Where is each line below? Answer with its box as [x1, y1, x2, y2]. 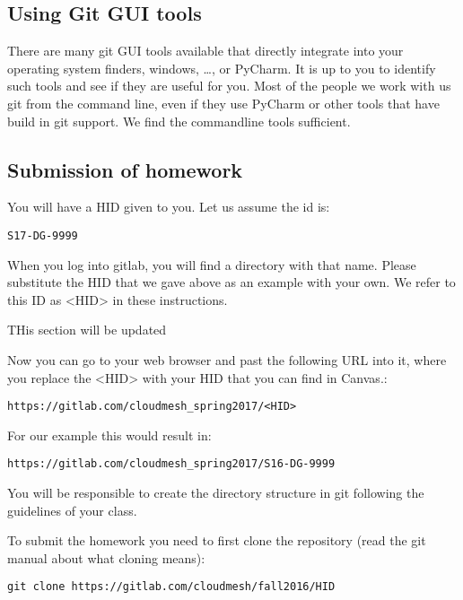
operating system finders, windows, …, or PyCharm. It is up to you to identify [7, 58, 436, 77]
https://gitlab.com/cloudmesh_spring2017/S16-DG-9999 [7, 457, 336, 471]
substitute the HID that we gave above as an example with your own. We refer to [7, 273, 456, 291]
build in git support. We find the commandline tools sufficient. [7, 111, 351, 130]
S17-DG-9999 [7, 229, 78, 242]
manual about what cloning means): [7, 548, 205, 567]
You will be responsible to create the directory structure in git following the [7, 483, 424, 502]
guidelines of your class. [7, 500, 137, 519]
